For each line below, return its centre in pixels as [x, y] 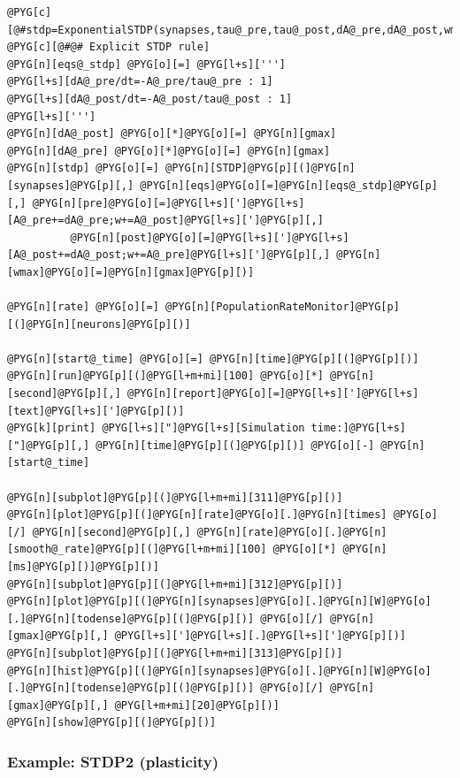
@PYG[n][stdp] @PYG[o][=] [83, 168]
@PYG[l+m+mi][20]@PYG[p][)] [197, 705]
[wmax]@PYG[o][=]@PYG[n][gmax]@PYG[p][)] [131, 272]
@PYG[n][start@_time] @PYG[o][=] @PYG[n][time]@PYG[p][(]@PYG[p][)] [213, 358]
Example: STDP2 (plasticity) [113, 761]
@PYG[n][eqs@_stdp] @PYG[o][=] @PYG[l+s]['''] [146, 64]
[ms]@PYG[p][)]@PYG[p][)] [83, 567]
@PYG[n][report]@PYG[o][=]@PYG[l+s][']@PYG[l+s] [273, 394]
